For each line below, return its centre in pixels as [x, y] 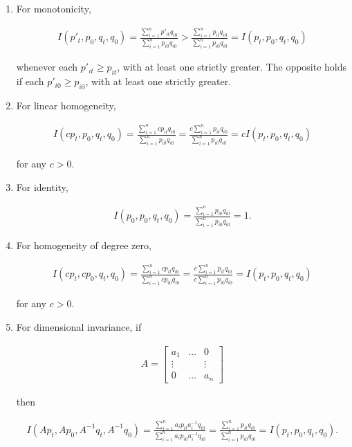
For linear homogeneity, [66, 105]
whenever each [47, 67]
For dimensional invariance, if [79, 326]
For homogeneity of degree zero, [84, 245]
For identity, [42, 186]
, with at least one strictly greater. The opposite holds [232, 67]
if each [30, 81]
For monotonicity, [54, 8]
